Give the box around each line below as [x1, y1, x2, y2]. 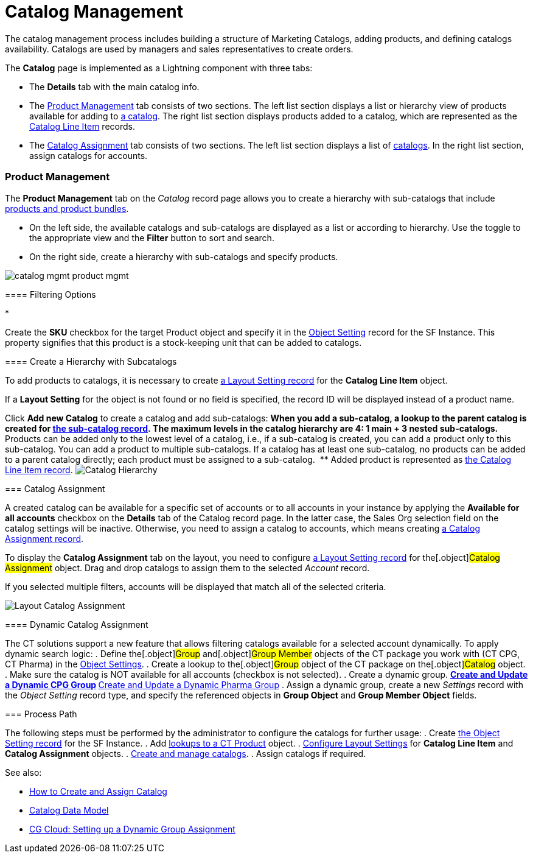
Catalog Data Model [29, 804, 109, 815]
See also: [5, 767, 42, 778]
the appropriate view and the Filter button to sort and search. [29, 232, 274, 243]
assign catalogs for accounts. [29, 150, 148, 161]
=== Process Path [5, 708, 77, 719]
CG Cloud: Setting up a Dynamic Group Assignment [29, 823, 235, 834]
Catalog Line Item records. [29, 121, 135, 132]
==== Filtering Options [5, 289, 96, 300]
